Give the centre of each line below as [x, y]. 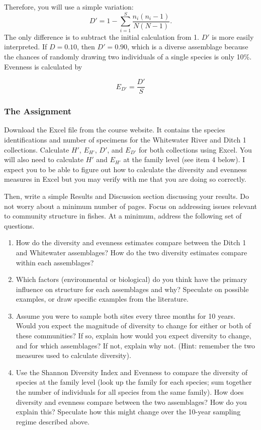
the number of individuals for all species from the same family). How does [130, 392]
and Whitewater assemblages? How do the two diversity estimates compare [132, 252]
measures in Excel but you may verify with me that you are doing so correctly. [125, 179]
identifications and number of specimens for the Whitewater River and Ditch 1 [125, 139]
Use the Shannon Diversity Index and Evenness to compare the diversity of [132, 372]
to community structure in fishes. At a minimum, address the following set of [123, 216]
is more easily [233, 37]
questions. [19, 225]
